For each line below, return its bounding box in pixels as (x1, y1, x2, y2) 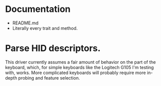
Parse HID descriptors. (5, 43, 101, 54)
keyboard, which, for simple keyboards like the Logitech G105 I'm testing (5, 64, 154, 70)
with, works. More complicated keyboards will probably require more (5, 70, 146, 76)
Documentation (5, 3, 71, 15)
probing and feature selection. (18, 75, 80, 81)
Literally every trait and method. (12, 25, 78, 31)
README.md (12, 20, 39, 26)
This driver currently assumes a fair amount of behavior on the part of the (5, 59, 156, 65)
